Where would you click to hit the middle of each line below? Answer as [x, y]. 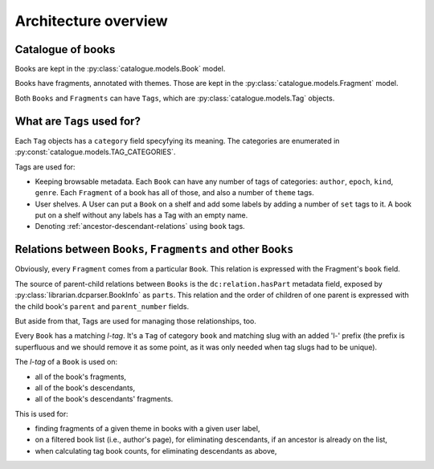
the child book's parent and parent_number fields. [102, 306]
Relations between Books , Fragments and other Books [154, 249]
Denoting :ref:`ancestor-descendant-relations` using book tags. [140, 226]
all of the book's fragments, [81, 377]
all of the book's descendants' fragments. [104, 399]
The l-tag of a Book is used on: [66, 362]
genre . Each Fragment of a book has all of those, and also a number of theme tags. [174, 193]
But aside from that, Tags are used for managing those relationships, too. [135, 320]
